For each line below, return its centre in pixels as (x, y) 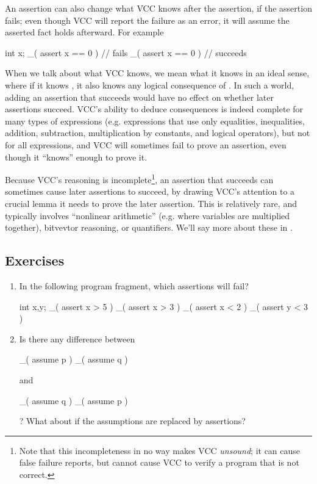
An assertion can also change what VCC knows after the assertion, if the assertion (158, 8)
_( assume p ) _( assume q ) (73, 359)
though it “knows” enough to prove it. (76, 157)
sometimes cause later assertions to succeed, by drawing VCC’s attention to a (150, 191)
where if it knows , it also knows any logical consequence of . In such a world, (150, 85)
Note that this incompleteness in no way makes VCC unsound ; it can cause (160, 450)
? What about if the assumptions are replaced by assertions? (132, 421)
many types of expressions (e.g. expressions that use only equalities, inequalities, (155, 121)
